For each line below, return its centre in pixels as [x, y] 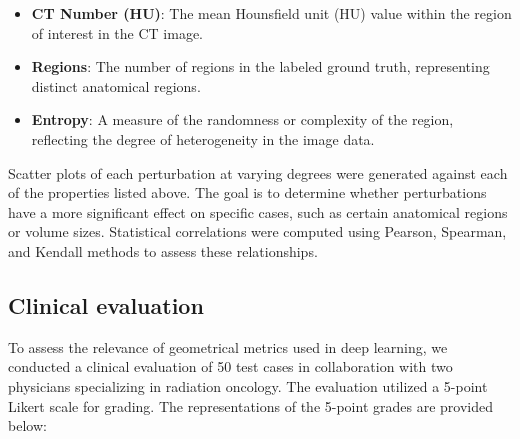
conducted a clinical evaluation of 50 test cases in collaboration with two [230, 366]
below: [27, 425]
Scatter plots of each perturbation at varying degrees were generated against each [258, 172]
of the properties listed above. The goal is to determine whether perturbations [247, 192]
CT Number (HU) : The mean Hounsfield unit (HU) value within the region [271, 13]
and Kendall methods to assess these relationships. [163, 250]
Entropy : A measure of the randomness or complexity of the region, [242, 119]
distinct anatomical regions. [116, 85]
